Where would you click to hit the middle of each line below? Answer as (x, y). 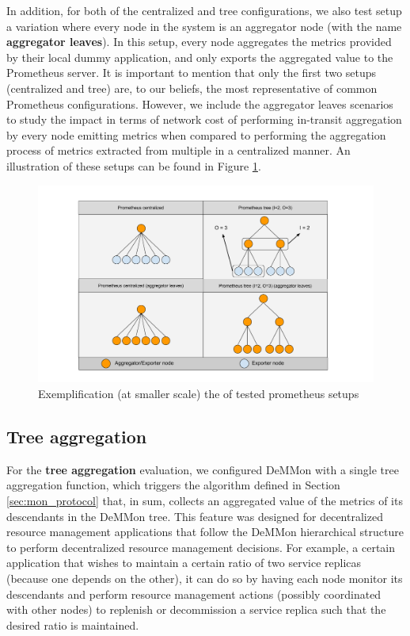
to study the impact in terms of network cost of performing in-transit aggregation (204, 119)
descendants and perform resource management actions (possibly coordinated (194, 594)
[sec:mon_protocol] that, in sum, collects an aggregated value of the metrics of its (205, 500)
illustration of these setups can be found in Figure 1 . (134, 165)
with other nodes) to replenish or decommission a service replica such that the (196, 609)
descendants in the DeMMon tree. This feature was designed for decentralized (195, 516)
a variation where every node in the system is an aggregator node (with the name (204, 26)
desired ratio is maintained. (73, 625)
